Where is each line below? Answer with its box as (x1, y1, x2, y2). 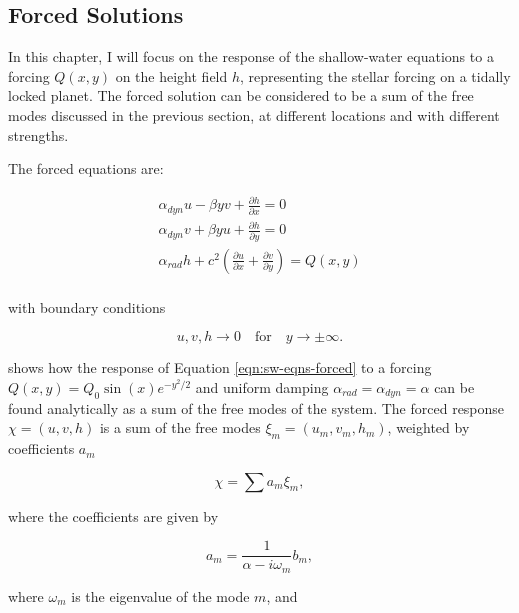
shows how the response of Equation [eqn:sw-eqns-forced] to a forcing (8, 357, 432, 378)
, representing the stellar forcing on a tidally (240, 65, 511, 86)
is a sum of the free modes (99, 417, 261, 438)
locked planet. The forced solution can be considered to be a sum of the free (8, 85, 474, 106)
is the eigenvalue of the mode (71, 585, 250, 606)
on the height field (115, 65, 228, 86)
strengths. (8, 124, 69, 145)
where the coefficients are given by (8, 505, 219, 526)
